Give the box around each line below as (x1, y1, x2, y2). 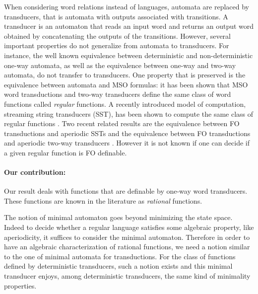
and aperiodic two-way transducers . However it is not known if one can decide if (4, 138, 250, 148)
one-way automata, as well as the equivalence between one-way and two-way (4, 60, 236, 70)
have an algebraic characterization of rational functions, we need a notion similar (4, 241, 250, 252)
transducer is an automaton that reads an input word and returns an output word (4, 21, 254, 31)
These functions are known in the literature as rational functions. (4, 195, 202, 206)
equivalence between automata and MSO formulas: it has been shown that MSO (4, 79, 248, 89)
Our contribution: (4, 167, 66, 177)
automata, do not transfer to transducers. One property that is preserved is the (4, 70, 246, 80)
